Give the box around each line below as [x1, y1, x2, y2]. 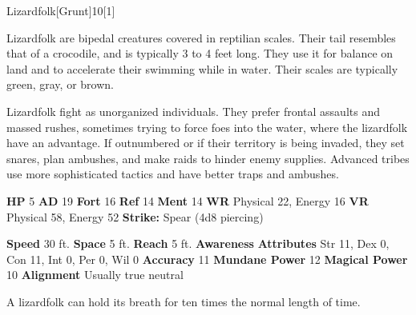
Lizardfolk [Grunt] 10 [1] [6, 2, 115, 18]
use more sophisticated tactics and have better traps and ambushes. [6, 165, 339, 182]
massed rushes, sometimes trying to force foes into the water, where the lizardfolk [6, 118, 408, 135]
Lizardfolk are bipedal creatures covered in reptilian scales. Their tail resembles [6, 29, 396, 46]
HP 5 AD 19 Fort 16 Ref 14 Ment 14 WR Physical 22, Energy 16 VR [6, 192, 369, 209]
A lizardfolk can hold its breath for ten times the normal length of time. [6, 293, 361, 309]
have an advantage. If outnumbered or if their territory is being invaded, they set [6, 134, 405, 151]
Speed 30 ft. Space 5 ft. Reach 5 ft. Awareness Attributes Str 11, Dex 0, [6, 235, 390, 252]
